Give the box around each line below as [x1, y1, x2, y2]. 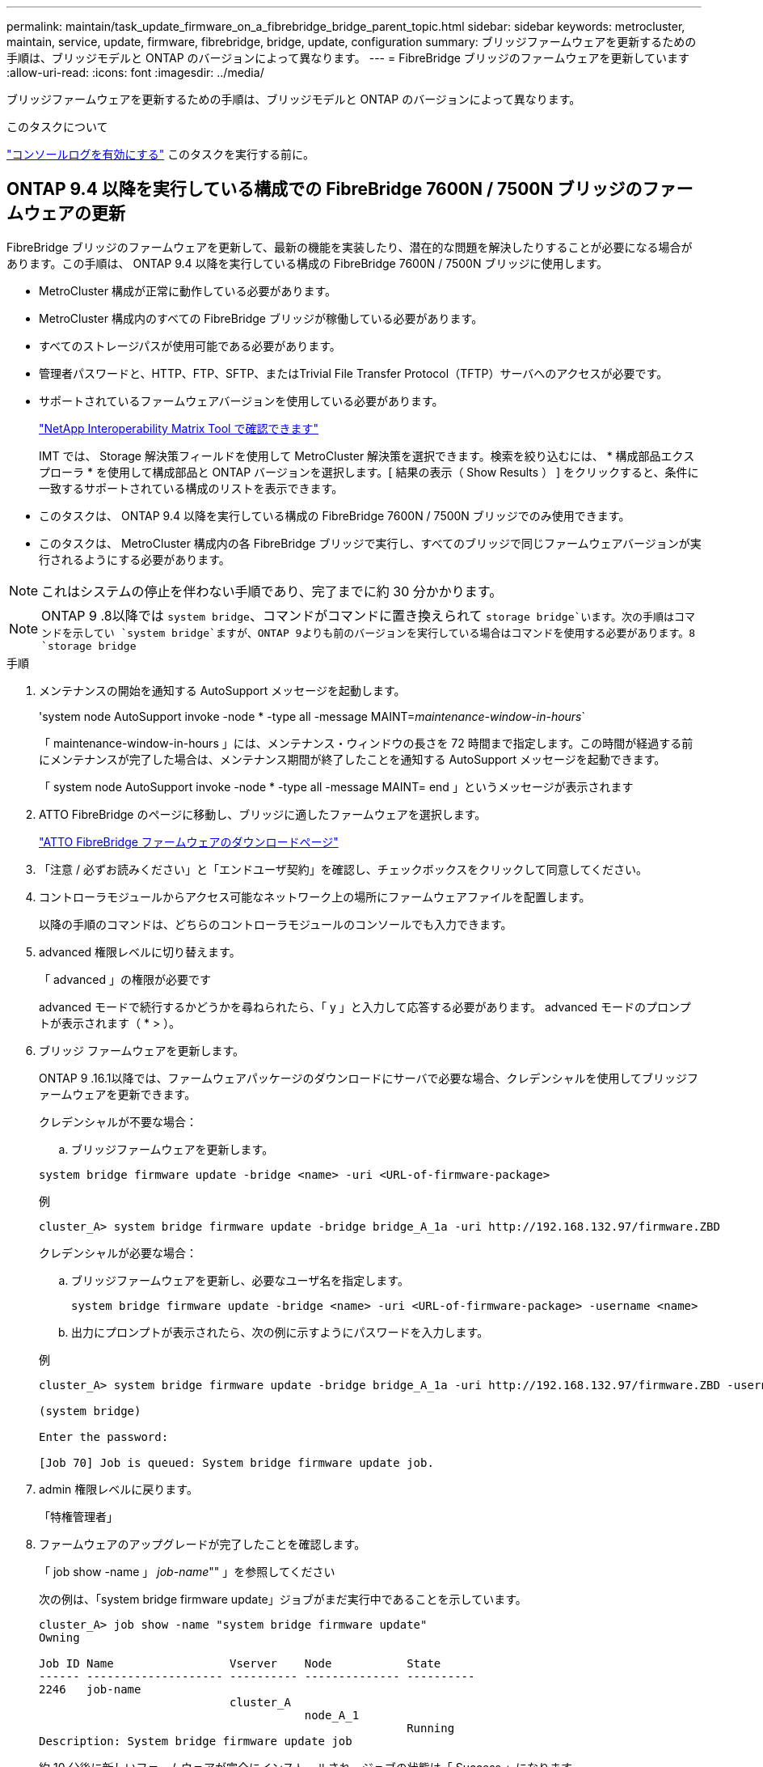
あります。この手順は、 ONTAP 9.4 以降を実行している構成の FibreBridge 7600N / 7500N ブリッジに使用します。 [6, 256, 609, 270]
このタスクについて [6, 120, 108, 133]
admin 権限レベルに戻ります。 [39, 1481, 198, 1496]
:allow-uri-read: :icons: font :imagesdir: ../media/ [6, 66, 264, 79]
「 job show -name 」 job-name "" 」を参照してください [39, 1564, 335, 1578]
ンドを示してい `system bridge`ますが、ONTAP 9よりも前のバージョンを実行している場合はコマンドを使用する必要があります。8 [41, 626, 696, 639]
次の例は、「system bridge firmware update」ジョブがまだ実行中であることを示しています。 [39, 1591, 527, 1606]
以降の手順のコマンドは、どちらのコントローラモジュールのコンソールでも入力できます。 [39, 917, 512, 931]
